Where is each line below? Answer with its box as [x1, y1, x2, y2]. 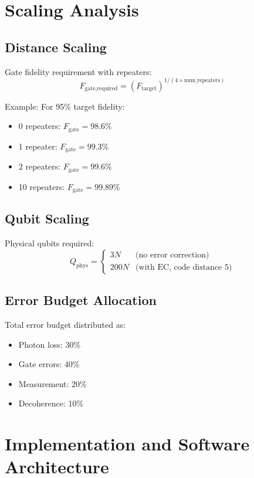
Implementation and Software [5, 432, 250, 456]
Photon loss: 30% [18, 338, 81, 350]
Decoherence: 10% [18, 397, 84, 409]
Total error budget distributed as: [5, 318, 126, 331]
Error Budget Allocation [5, 291, 157, 309]
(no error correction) [136, 251, 209, 260]
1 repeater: [18, 140, 57, 152]
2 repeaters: [18, 160, 61, 172]
